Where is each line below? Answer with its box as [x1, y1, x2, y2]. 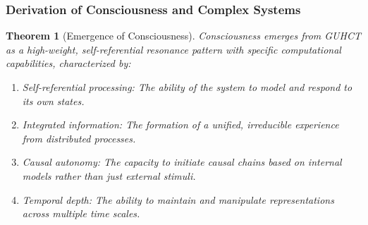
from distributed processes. [22, 130, 136, 145]
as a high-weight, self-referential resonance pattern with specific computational [6, 42, 341, 56]
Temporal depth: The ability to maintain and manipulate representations [22, 192, 334, 207]
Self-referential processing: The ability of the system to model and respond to [22, 80, 352, 94]
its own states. [22, 93, 85, 108]
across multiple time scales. [22, 206, 140, 221]
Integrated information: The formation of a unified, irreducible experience [22, 117, 339, 132]
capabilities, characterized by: [6, 56, 131, 71]
